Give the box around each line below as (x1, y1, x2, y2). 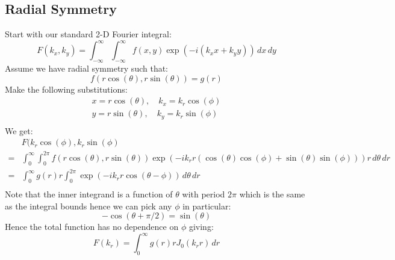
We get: (5, 124, 33, 137)
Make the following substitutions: (5, 82, 128, 95)
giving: (188, 220, 214, 233)
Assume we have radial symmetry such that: (5, 62, 169, 75)
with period (182, 188, 225, 200)
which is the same (239, 188, 305, 200)
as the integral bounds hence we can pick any (5, 199, 172, 212)
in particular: (182, 199, 231, 212)
